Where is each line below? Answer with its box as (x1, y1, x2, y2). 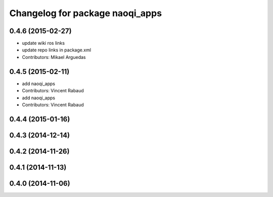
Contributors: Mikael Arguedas (22, 54, 86, 60)
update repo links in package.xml (22, 47, 91, 53)
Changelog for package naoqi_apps (9, 8, 162, 19)
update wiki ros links (22, 40, 65, 46)
